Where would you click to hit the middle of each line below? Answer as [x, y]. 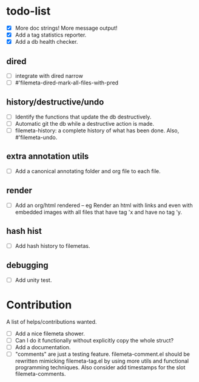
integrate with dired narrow [49, 76]
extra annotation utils [48, 156]
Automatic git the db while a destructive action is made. [85, 123]
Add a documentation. [43, 347]
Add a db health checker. [46, 42]
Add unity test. [33, 280]
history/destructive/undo [55, 102]
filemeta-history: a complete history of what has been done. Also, [97, 131]
